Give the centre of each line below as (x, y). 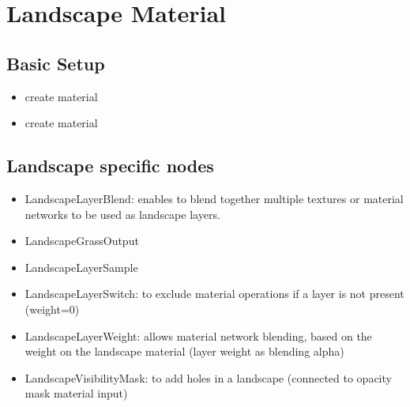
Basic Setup (56, 63)
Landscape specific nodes (110, 166)
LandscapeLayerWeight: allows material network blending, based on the (198, 335)
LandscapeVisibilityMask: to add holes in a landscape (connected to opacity (208, 377)
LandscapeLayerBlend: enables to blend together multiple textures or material (214, 198)
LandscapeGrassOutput (82, 241)
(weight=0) (52, 309)
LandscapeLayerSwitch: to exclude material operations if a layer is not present (214, 294)
